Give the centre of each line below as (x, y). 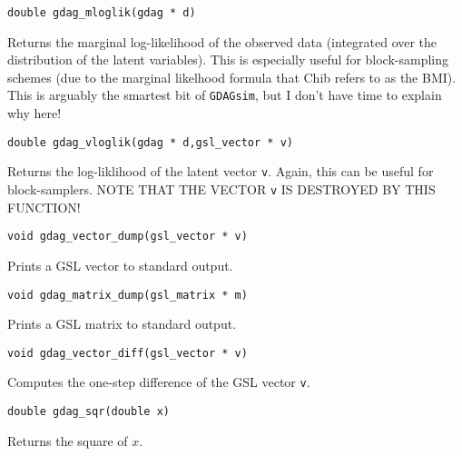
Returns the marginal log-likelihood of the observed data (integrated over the (222, 41)
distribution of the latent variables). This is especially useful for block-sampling (228, 59)
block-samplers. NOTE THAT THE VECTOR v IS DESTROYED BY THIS (221, 189)
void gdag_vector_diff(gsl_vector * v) (128, 353)
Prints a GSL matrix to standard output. (122, 324)
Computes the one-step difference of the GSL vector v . (159, 382)
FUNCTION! (44, 207)
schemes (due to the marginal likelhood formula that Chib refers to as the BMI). (232, 77)
